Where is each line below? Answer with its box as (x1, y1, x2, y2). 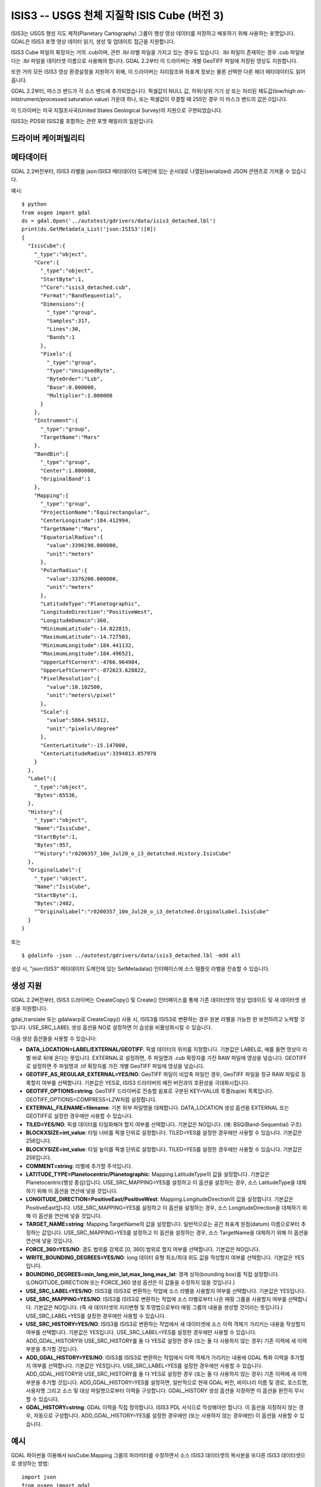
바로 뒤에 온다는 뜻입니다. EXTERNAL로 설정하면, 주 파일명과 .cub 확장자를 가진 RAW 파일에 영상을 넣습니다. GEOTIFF (32, 1054, 307, 1061)
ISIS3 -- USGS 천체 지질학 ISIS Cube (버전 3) (11, 9, 224, 22)
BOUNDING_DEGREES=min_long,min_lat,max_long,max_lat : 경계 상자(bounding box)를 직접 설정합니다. (26, 1270, 279, 1278)
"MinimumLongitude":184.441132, (40, 642, 135, 648)
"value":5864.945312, (46, 717, 110, 724)
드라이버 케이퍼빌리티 (11, 133, 86, 143)
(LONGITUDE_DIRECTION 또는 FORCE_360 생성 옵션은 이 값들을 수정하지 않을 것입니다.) (26, 1279, 235, 1286)
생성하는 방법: (17, 1460, 50, 1467)
